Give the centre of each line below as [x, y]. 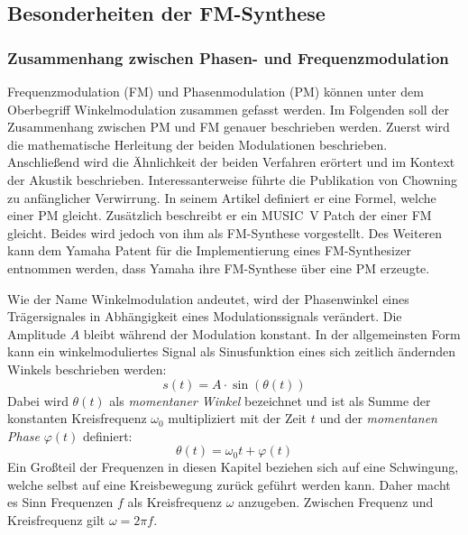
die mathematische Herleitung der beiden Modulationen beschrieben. [197, 144]
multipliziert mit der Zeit [238, 418]
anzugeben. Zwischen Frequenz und [336, 502]
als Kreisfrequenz [175, 502]
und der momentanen [378, 418]
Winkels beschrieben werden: [87, 369]
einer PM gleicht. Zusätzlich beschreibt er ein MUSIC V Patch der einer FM [220, 215]
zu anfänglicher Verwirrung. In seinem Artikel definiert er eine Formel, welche [222, 197]
